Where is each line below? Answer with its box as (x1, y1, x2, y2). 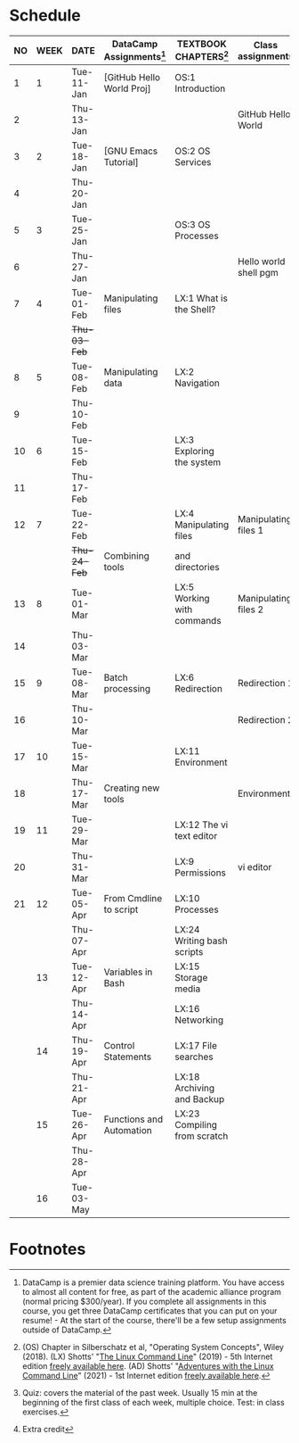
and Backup (174, 1093, 225, 1106)
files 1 (237, 524, 264, 536)
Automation (103, 1124, 153, 1137)
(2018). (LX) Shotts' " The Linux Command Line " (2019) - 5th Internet (21, 1351, 273, 1362)
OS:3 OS (174, 219, 211, 231)
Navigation (174, 377, 221, 389)
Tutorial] (103, 156, 140, 169)
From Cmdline (103, 892, 163, 905)
